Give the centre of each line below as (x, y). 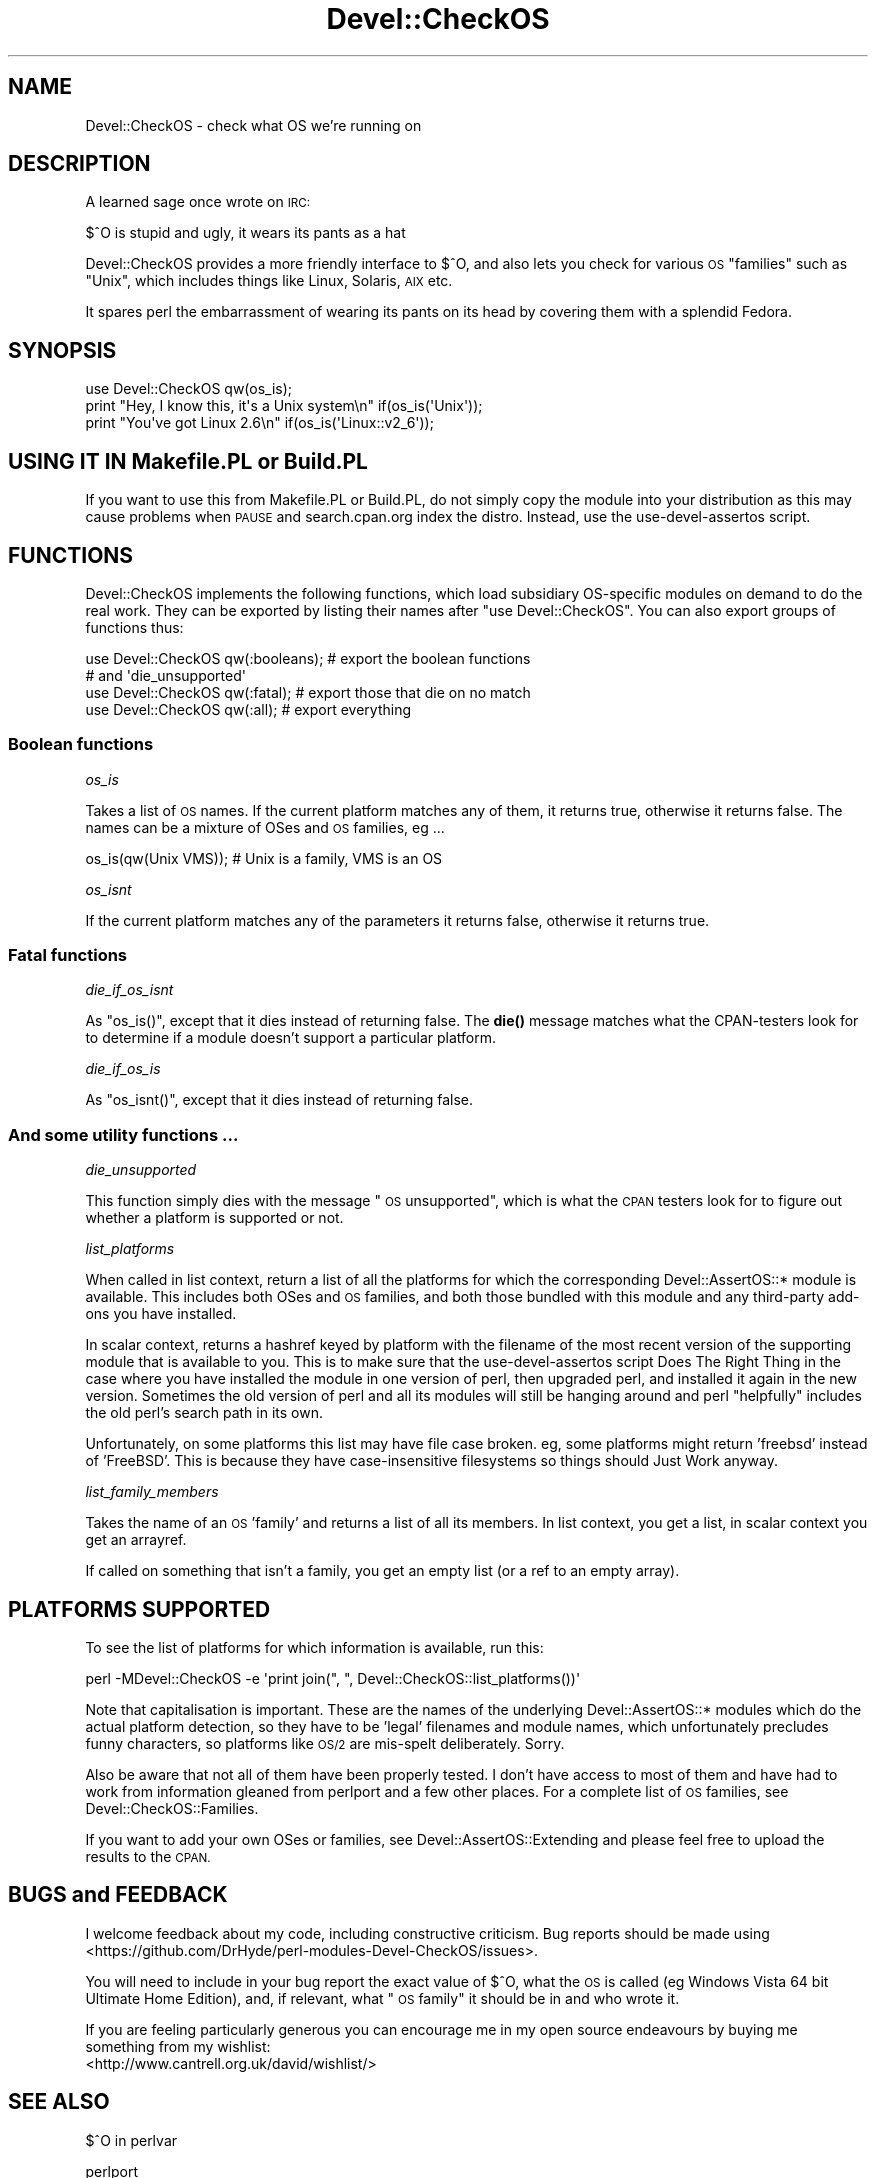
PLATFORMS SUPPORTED (139, 1609)
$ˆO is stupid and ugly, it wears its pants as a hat (245, 233)
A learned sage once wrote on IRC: (198, 202)
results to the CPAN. (148, 1857)
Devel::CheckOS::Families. (172, 1809)
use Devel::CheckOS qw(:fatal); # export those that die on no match (308, 692)
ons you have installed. (161, 1314)
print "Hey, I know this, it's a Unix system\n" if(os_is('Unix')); (284, 406)
